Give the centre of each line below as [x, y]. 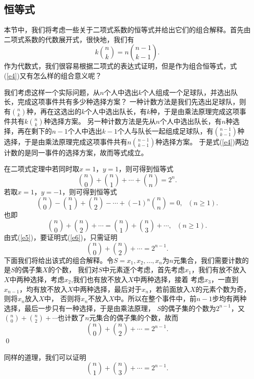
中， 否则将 [62, 298]
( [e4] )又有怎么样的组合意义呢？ [53, 75]
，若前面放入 [169, 289]
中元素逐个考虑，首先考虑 [144, 270]
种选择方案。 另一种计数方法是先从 [100, 121]
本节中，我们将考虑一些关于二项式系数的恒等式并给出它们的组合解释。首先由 [127, 30]
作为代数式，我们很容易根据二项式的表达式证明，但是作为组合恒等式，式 [120, 66]
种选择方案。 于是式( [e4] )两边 [202, 141]
